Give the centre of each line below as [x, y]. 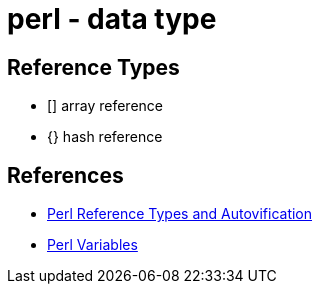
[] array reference [105, 106]
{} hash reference [105, 137]
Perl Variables [92, 245]
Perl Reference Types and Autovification [180, 214]
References [65, 175]
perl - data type [112, 19]
